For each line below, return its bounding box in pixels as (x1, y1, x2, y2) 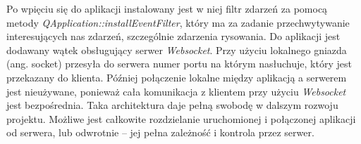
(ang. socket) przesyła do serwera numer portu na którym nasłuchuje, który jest (6, 56, 352, 71)
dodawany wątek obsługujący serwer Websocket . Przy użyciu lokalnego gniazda (6, 42, 347, 57)
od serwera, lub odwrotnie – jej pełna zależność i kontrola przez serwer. (6, 125, 314, 140)
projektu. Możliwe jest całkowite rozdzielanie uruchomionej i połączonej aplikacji (6, 111, 356, 126)
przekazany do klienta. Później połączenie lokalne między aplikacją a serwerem (6, 70, 347, 84)
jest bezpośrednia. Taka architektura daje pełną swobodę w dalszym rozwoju (6, 98, 338, 112)
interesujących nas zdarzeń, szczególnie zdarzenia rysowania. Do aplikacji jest (6, 29, 341, 44)
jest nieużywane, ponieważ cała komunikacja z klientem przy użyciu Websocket (6, 84, 346, 98)
